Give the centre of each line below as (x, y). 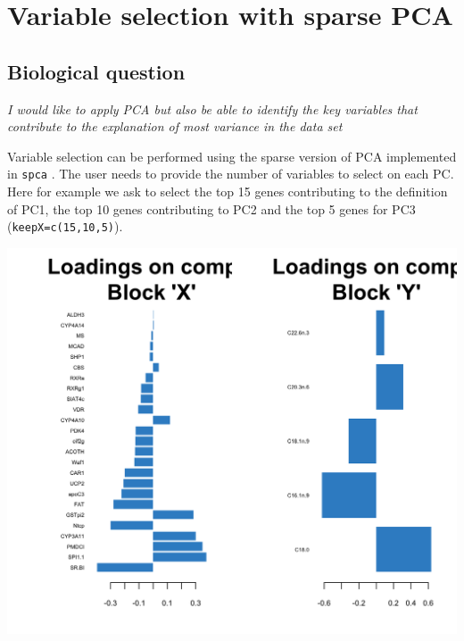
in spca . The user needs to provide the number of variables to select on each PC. (231, 174)
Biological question (96, 71)
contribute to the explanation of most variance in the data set (175, 126)
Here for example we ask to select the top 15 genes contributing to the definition (228, 191)
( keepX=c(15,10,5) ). (65, 226)
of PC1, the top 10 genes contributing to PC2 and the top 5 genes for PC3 (211, 208)
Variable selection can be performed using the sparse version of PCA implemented (232, 156)
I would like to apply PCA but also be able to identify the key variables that (212, 108)
